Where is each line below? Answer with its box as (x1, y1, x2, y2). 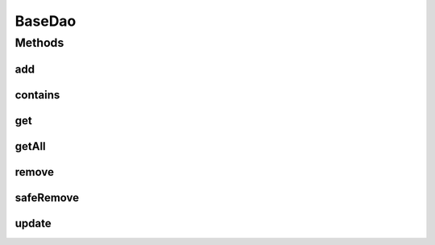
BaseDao (14, 12, 77, 30)
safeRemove (14, 190, 80, 205)
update (14, 216, 52, 230)
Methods (14, 35, 64, 50)
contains (14, 88, 60, 102)
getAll (14, 139, 46, 153)
